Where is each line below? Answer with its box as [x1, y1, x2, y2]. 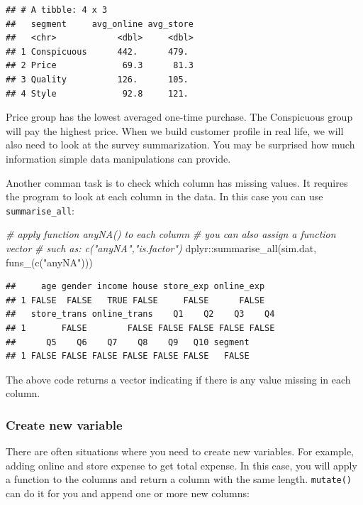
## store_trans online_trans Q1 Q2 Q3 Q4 [6, 309, 275, 320]
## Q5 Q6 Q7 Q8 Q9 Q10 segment [6, 337, 250, 347]
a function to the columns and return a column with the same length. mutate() [6, 472, 352, 487]
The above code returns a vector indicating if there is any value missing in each [6, 371, 351, 386]
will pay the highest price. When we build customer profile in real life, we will [6, 123, 344, 138]
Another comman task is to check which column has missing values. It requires [6, 175, 348, 190]
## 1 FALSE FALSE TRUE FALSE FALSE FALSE [6, 295, 265, 305]
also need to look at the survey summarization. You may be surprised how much [6, 137, 355, 152]
